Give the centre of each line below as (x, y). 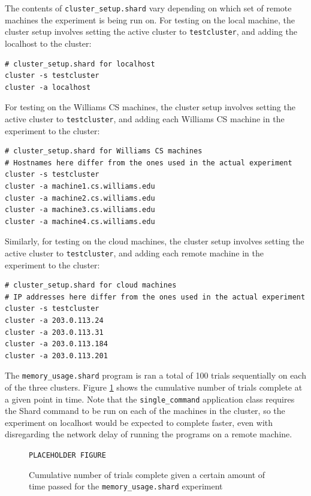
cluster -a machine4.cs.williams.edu (80, 221)
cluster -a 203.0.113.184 (56, 344)
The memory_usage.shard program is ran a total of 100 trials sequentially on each (155, 375)
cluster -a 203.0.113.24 (54, 320)
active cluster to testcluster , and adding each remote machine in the (134, 252)
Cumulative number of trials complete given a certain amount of (147, 474)
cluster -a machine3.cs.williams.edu (80, 210)
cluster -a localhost (48, 87)
